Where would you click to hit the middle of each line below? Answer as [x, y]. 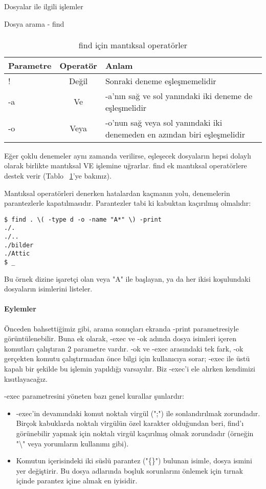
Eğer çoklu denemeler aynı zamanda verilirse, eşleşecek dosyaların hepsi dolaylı [128, 155]
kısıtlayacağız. [26, 378]
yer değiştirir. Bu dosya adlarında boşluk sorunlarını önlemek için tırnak [129, 470]
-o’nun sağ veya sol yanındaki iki [164, 122]
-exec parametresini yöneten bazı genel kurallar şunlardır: [94, 396]
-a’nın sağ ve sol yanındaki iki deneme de [179, 95]
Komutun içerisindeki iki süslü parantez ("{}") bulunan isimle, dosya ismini [134, 461]
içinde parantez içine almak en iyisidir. [77, 481]
